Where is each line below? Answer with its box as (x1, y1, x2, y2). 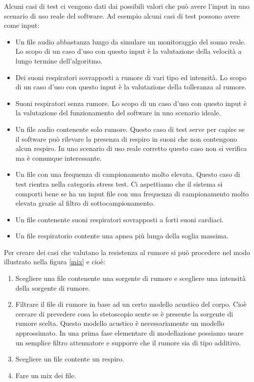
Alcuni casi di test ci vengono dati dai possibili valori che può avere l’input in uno (4, 1, 250, 11)
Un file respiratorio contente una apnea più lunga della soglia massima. (15, 231, 229, 241)
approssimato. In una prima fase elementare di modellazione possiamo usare (15, 328, 244, 338)
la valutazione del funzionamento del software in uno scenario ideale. (15, 107, 221, 118)
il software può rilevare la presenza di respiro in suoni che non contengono (15, 133, 237, 144)
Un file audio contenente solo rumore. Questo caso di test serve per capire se (15, 124, 245, 134)
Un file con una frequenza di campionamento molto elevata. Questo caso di (15, 169, 240, 179)
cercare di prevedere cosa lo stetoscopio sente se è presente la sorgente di (15, 308, 233, 318)
